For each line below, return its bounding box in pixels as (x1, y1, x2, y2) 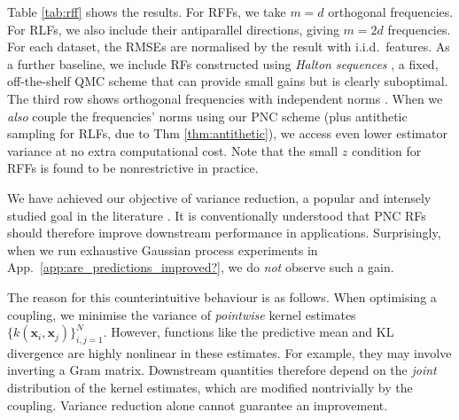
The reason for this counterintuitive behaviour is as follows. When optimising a (7, 287, 437, 306)
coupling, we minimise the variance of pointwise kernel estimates (7, 305, 356, 323)
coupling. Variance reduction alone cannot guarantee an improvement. (7, 395, 388, 414)
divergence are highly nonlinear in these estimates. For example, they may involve (7, 343, 452, 362)
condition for (352, 141, 422, 159)
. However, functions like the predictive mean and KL (103, 323, 394, 341)
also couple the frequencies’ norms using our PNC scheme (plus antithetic (7, 106, 408, 125)
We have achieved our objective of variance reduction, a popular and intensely (7, 188, 432, 206)
